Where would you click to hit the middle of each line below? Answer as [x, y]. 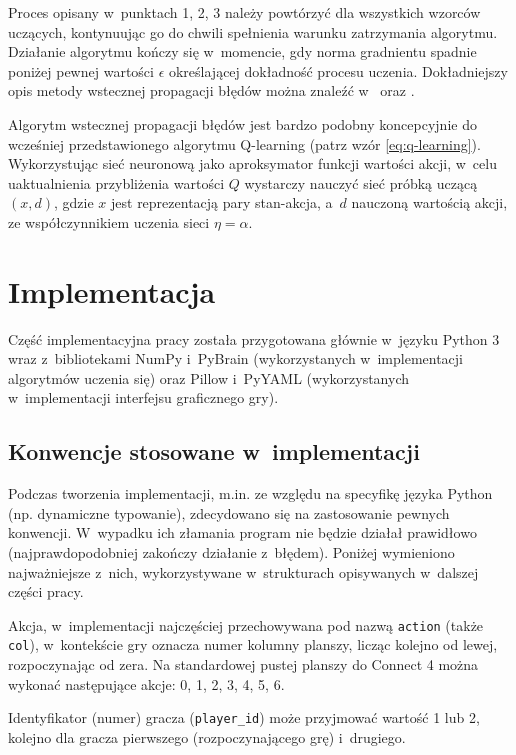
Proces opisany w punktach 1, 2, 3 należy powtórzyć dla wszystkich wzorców [244, 12]
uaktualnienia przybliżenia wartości [116, 182]
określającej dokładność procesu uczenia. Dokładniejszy [338, 70]
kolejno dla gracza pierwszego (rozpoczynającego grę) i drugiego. [207, 736]
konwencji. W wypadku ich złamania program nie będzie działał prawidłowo [242, 532]
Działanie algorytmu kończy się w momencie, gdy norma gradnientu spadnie [242, 51]
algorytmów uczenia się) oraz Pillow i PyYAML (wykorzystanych [209, 377]
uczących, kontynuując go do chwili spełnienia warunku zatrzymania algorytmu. [253, 31]
